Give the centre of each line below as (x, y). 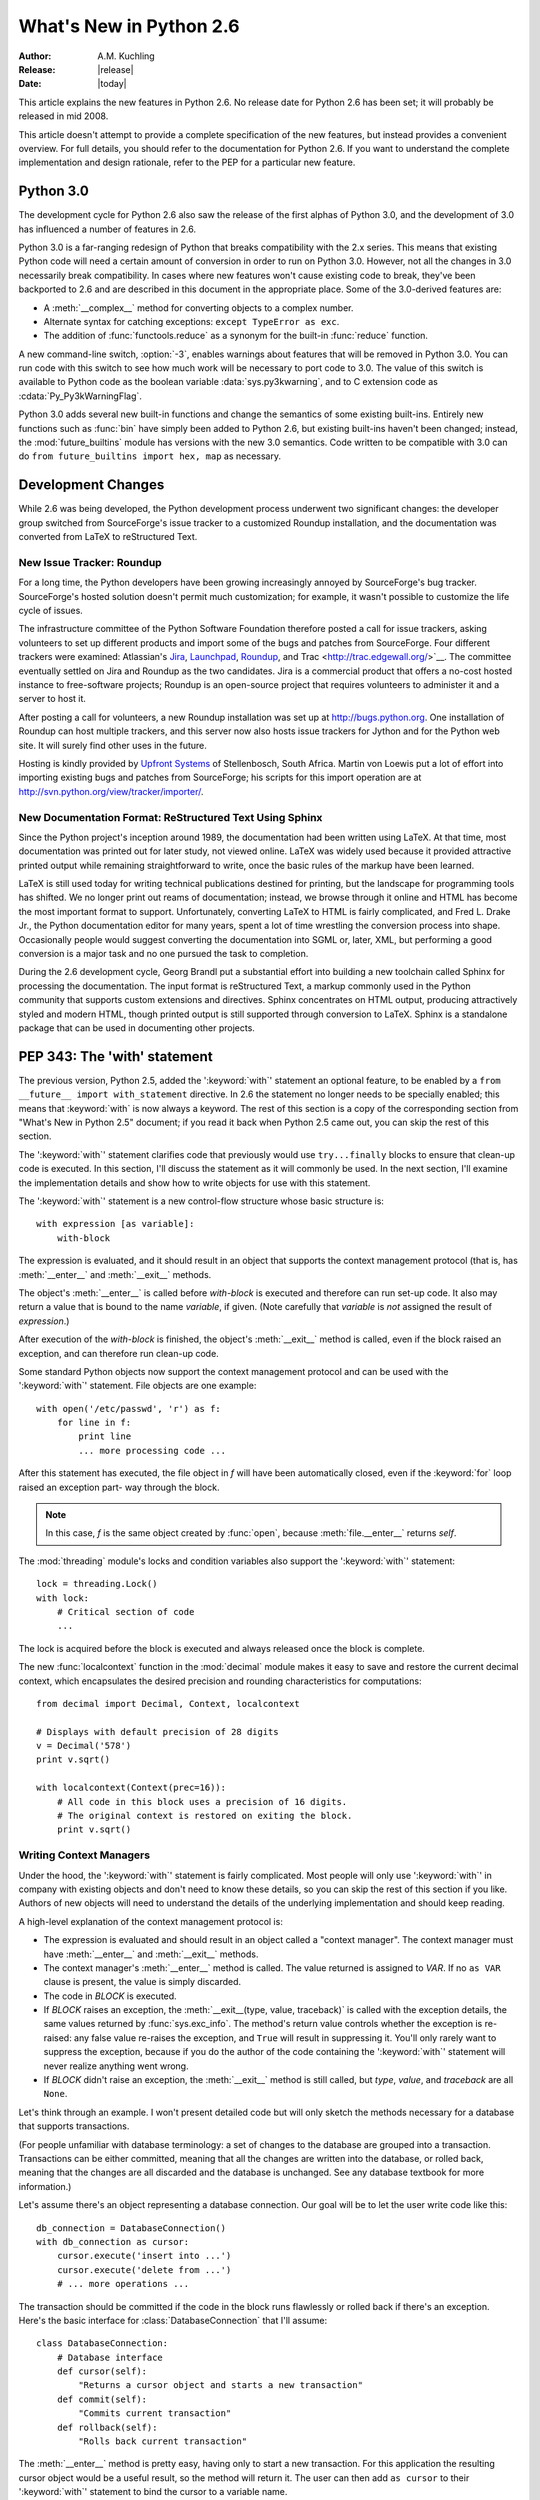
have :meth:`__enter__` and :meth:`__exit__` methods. (151, 1954)
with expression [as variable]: (115, 1224)
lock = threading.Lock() (97, 1584)
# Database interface (110, 2357)
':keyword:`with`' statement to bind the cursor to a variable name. (153, 2492)
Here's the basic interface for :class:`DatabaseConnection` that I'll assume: (173, 2320)
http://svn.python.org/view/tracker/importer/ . (111, 791)
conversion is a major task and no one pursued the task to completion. (163, 953)
